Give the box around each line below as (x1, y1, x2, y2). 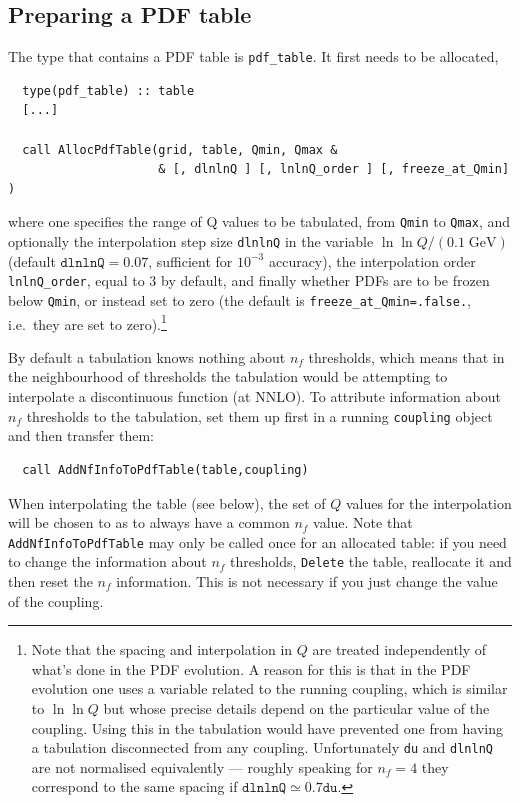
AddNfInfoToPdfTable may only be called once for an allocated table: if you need (8, 531, 507, 552)
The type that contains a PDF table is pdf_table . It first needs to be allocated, (8, 46, 499, 67)
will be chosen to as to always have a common (8, 512, 290, 533)
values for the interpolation (345, 492, 512, 513)
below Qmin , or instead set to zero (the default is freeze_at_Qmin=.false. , (8, 289, 471, 310)
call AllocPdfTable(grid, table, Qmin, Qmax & (22, 142, 338, 157)
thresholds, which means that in (308, 346, 505, 367)
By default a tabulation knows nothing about (8, 346, 286, 367)
